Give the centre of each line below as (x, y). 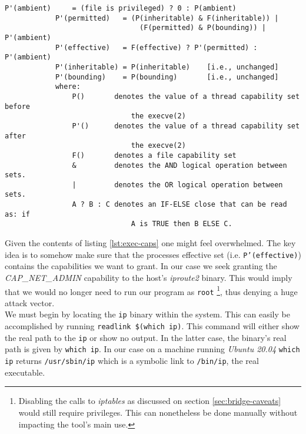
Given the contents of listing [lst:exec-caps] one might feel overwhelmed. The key (150, 243)
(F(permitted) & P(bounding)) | (203, 28)
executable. (25, 372)
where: (68, 87)
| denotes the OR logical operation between (177, 185)
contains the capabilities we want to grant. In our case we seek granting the (141, 266)
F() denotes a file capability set (154, 155)
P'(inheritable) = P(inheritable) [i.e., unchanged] (167, 67)
